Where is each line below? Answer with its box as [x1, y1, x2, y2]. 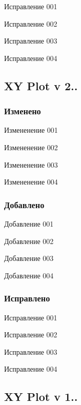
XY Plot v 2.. [4, 77, 78, 93]
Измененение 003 [4, 159, 58, 170]
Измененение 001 [4, 125, 58, 135]
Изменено [4, 105, 41, 117]
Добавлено [4, 198, 45, 211]
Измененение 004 [4, 176, 58, 187]
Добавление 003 [4, 253, 54, 264]
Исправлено [4, 292, 50, 305]
